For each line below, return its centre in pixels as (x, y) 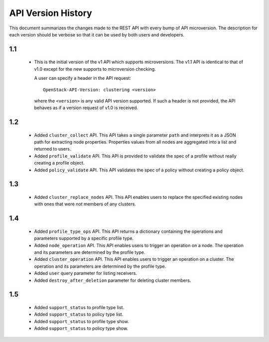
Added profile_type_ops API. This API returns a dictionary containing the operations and (128, 231)
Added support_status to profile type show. (81, 321)
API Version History (51, 13)
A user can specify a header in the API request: (83, 78)
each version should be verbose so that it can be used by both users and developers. (97, 34)
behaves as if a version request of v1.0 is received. (86, 108)
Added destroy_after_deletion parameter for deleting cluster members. (113, 280)
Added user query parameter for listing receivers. (85, 273)
